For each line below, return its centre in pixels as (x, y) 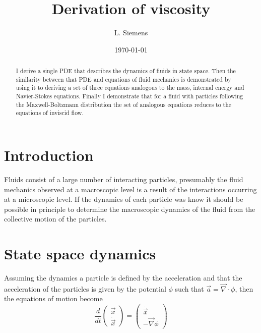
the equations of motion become (53, 298)
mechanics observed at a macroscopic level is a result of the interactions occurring (130, 189)
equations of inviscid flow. (50, 113)
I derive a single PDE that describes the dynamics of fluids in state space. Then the (126, 71)
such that (189, 288)
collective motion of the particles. (55, 219)
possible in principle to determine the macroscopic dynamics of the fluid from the (130, 209)
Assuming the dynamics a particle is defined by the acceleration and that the (123, 278)
